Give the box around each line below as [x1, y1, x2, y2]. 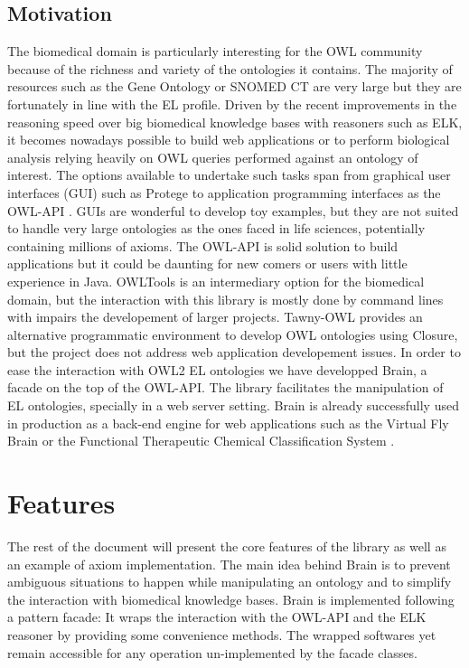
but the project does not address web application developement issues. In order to [7, 343, 461, 362]
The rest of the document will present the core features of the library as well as [7, 536, 446, 555]
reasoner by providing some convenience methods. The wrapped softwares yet [7, 625, 436, 644]
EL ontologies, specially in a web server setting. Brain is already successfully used [7, 396, 459, 415]
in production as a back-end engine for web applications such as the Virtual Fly [7, 413, 449, 432]
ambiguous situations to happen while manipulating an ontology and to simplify [7, 572, 452, 591]
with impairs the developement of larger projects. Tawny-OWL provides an [7, 307, 423, 326]
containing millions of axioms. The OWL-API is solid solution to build [7, 236, 399, 255]
